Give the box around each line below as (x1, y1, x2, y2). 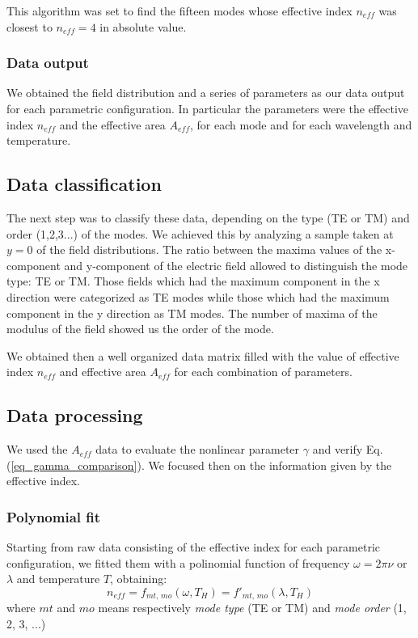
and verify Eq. (312, 441, 383, 458)
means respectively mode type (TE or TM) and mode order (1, (98, 599, 407, 616)
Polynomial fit (6, 506, 101, 526)
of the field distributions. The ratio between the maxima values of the (36, 241, 382, 258)
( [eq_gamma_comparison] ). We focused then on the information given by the (6, 456, 392, 473)
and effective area (59, 363, 146, 380)
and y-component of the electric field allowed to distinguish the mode (64, 256, 408, 273)
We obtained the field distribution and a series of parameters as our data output (6, 84, 405, 101)
